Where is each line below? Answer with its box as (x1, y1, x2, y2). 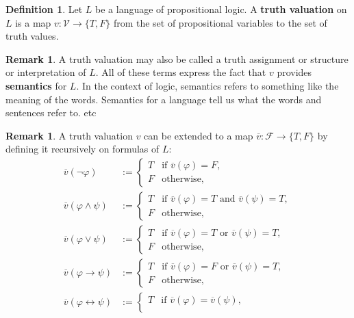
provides (277, 65, 312, 79)
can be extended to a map (144, 128, 253, 142)
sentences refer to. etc (5, 105, 97, 120)
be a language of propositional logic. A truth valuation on (95, 2, 347, 16)
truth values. (5, 29, 59, 43)
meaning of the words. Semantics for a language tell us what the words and (5, 92, 322, 106)
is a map (15, 15, 51, 29)
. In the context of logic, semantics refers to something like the (76, 78, 339, 92)
